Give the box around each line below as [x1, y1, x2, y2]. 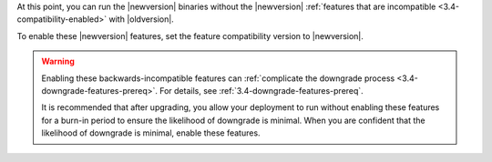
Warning [41, 56, 75, 67]
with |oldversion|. [108, 14, 175, 25]
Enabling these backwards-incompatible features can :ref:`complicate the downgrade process [41, 73, 395, 84]
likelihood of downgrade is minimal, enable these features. [41, 127, 261, 138]
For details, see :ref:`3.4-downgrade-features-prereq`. [159, 85, 364, 96]
